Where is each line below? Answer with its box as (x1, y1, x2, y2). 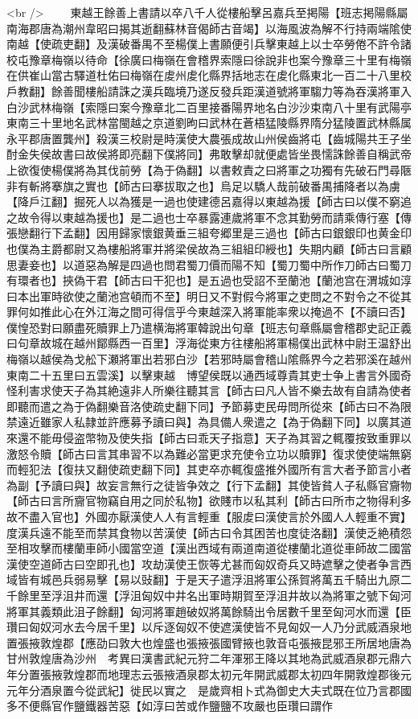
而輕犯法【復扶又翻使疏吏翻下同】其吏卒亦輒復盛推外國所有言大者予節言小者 (6, 461, 412, 478)
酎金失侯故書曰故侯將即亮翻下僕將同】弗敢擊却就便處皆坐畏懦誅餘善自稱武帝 (6, 146, 412, 162)
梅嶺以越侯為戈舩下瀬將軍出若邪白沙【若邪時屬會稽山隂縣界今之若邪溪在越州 (6, 351, 412, 368)
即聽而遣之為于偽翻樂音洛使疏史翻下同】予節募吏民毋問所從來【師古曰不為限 (6, 397, 412, 414)
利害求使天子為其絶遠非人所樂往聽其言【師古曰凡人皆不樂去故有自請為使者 (17, 382, 412, 399)
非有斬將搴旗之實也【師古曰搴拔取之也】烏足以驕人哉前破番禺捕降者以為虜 (6, 177, 400, 194)
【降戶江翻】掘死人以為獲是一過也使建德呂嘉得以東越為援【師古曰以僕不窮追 (6, 193, 412, 210)
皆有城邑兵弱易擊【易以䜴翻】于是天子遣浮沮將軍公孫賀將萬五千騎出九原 (17, 571, 400, 588)
